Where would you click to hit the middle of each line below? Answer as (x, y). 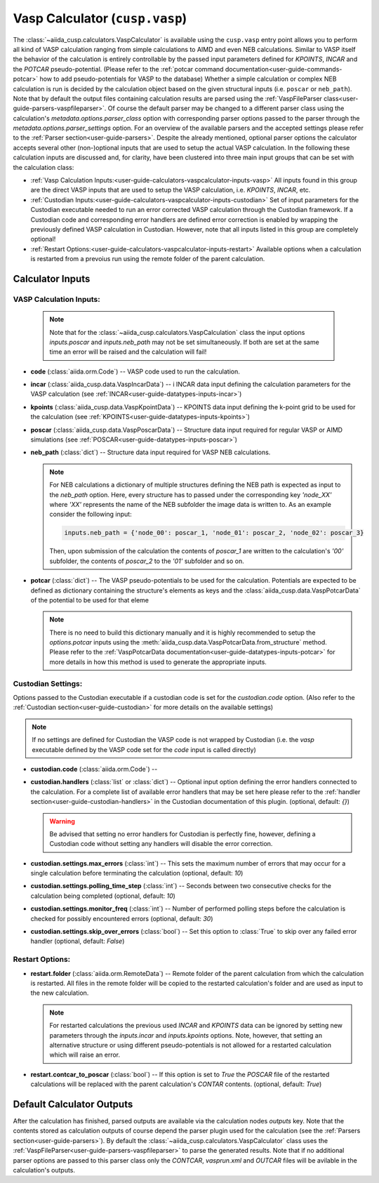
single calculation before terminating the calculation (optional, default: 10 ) (137, 873)
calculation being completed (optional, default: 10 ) (103, 896)
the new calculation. (60, 993)
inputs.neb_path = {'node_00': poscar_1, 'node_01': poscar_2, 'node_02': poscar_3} (214, 533)
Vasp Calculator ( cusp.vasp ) (100, 18)
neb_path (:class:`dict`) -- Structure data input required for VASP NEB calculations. (151, 452)
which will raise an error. (85, 1055)
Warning (62, 821)
